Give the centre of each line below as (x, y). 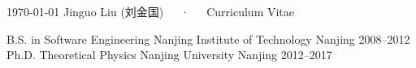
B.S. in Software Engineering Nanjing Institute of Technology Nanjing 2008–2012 (208, 38)
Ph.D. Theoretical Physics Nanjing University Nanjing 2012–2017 (169, 55)
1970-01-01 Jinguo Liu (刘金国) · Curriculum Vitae (151, 11)
